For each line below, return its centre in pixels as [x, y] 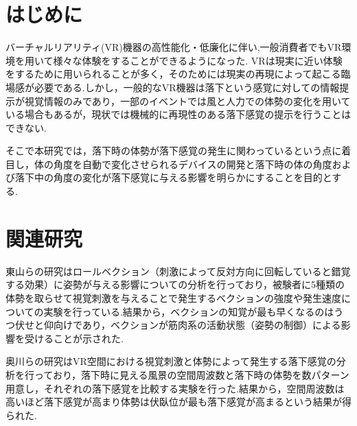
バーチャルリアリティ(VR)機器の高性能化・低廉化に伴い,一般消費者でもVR [174, 47]
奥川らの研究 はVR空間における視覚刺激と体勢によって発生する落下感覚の [171, 361]
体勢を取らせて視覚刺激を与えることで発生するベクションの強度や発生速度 [173, 297]
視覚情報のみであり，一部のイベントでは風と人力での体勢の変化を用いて [187, 100]
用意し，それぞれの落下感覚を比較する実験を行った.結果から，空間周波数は [175, 388]
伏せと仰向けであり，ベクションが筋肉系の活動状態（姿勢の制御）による [178, 325]
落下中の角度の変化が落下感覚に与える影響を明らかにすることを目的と [173, 177]
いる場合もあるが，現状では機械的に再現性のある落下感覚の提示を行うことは [178, 114]
